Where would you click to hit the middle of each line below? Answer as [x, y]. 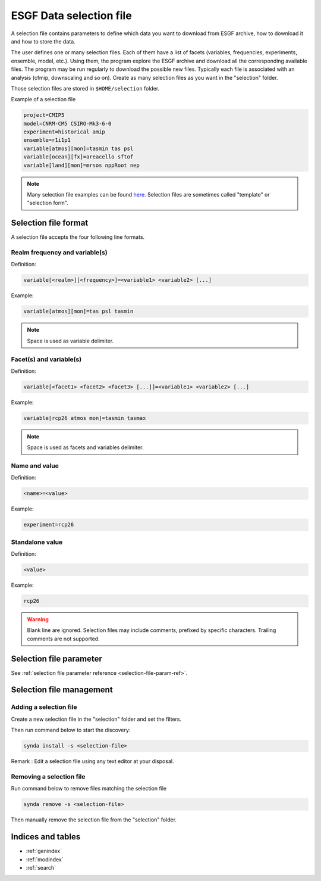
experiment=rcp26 [49, 525]
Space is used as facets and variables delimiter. [85, 447]
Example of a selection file [43, 99]
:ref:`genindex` [44, 851]
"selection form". [48, 203]
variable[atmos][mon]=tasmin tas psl [78, 148]
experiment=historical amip [64, 132]
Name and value [35, 466]
